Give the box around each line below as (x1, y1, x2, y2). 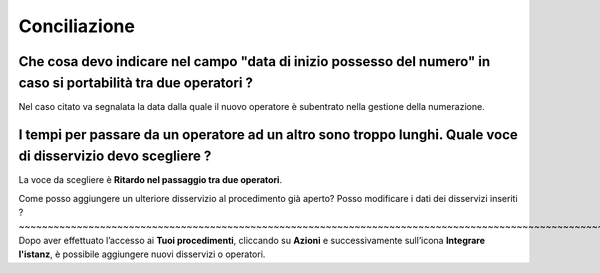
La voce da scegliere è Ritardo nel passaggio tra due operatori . (18, 174, 283, 186)
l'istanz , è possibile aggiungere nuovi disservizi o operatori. (18, 248, 266, 260)
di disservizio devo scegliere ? (18, 148, 212, 165)
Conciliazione (18, 15, 135, 37)
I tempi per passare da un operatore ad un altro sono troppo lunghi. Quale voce (18, 126, 519, 144)
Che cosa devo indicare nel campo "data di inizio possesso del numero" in (18, 53, 490, 70)
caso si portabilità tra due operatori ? (18, 74, 254, 91)
